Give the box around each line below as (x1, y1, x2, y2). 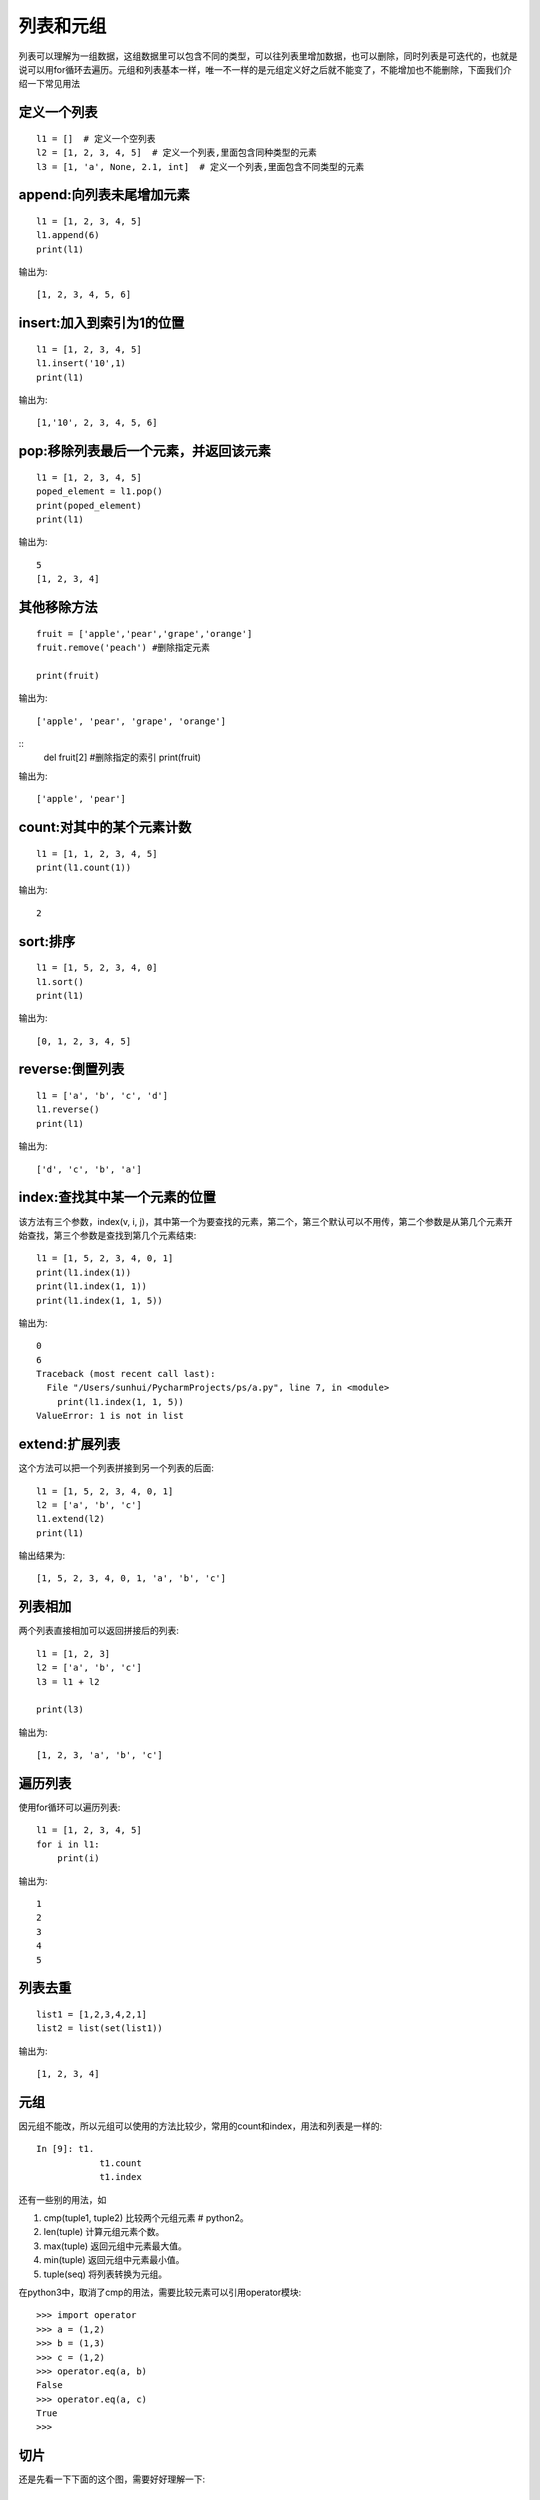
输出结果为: (18, 1550, 66, 1562)
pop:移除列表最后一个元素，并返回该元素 (18, 443, 272, 460)
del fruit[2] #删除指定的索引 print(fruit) (43, 751, 202, 764)
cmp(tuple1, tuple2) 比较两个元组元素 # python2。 (43, 2211, 249, 2224)
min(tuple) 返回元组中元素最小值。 (43, 2254, 185, 2266)
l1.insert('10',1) (36, 358, 127, 369)
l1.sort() (36, 976, 84, 987)
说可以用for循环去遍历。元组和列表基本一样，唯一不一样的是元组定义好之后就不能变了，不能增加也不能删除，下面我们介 (18, 63, 512, 75)
